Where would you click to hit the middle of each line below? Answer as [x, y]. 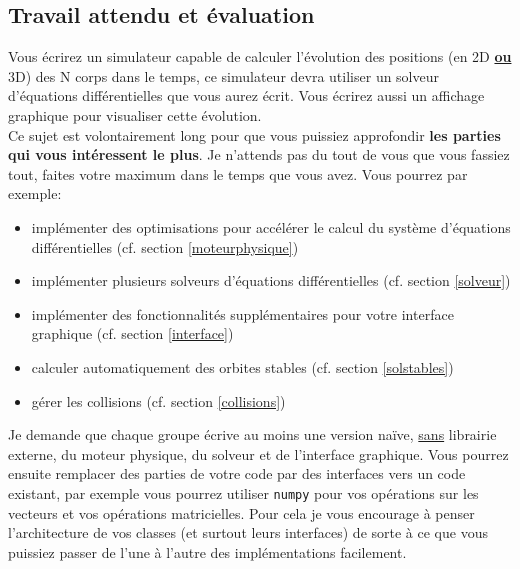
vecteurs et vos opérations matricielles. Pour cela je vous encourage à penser [241, 512]
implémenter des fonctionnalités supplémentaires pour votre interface [242, 313]
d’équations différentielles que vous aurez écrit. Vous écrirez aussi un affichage [246, 95]
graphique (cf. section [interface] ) [132, 333]
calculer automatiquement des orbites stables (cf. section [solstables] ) [242, 366]
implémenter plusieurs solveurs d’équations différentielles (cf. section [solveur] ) [271, 280]
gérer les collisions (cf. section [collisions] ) [158, 400]
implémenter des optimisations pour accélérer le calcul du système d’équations [271, 226]
